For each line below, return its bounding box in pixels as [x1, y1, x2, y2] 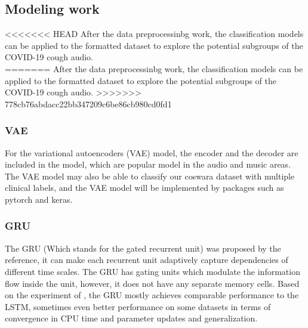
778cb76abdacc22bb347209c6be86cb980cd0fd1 [5, 97, 172, 110]
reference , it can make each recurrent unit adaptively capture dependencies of [5, 253, 288, 266]
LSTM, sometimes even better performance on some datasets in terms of [5, 300, 271, 312]
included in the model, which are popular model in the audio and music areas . [5, 158, 291, 171]
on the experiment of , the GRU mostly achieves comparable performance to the [5, 289, 299, 301]
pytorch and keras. [5, 193, 73, 205]
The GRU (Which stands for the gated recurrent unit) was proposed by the [5, 242, 281, 254]
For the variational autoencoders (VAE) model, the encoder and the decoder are [5, 146, 298, 159]
